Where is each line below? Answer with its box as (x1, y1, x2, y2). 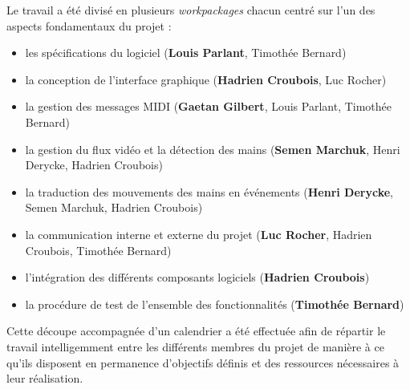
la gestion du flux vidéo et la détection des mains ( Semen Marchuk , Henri (25, 140, 400, 157)
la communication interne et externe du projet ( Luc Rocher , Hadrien (25, 225, 372, 242)
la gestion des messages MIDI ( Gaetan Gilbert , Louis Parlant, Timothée (25, 98, 392, 115)
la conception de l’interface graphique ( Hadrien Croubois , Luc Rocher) (25, 71, 387, 87)
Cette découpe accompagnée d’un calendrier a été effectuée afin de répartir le (6, 322, 386, 339)
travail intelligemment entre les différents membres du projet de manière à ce (6, 338, 384, 355)
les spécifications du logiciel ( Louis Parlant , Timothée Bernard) (25, 44, 347, 61)
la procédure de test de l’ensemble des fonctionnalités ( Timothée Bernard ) (25, 295, 404, 312)
